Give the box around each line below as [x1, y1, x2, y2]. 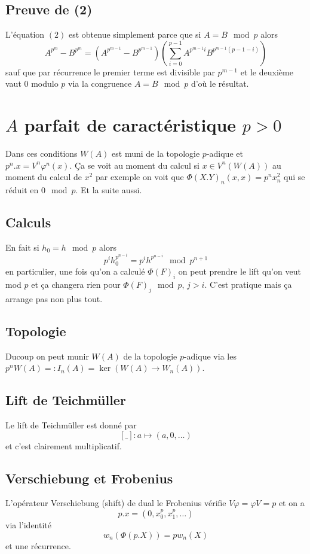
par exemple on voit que [95, 171, 184, 183]
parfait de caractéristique [24, 112, 237, 137]
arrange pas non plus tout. [5, 292, 103, 305]
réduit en [5, 184, 39, 196]
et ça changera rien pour [31, 278, 121, 291]
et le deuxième [240, 65, 293, 78]
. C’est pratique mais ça [204, 278, 292, 291]
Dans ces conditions [5, 147, 78, 160]
